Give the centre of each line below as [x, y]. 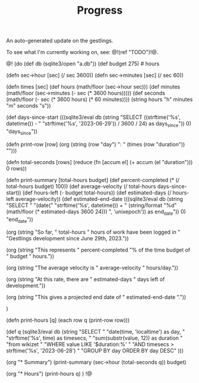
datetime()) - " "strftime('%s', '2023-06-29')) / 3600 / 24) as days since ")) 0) [99, 124]
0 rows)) [17, 168]
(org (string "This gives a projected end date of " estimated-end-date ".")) [96, 297]
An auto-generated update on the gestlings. [60, 41]
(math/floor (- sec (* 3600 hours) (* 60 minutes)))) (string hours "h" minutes [99, 99]
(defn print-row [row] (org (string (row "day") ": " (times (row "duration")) [96, 144]
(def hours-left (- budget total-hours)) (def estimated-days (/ [97, 192]
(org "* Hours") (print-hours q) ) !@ [49, 374]
